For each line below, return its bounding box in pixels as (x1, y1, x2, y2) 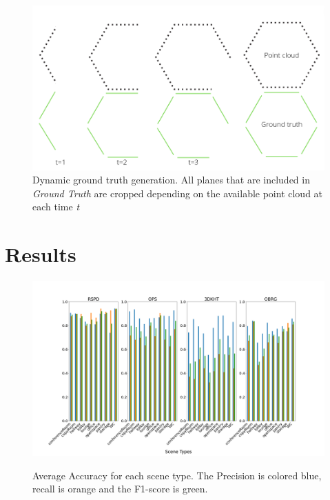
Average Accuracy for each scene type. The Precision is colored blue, (32, 468, 322, 482)
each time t (32, 199, 80, 214)
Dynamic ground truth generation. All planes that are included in (32, 172, 310, 187)
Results (5, 240, 76, 268)
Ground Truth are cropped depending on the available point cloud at (32, 186, 323, 200)
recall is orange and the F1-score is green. (32, 481, 208, 496)
